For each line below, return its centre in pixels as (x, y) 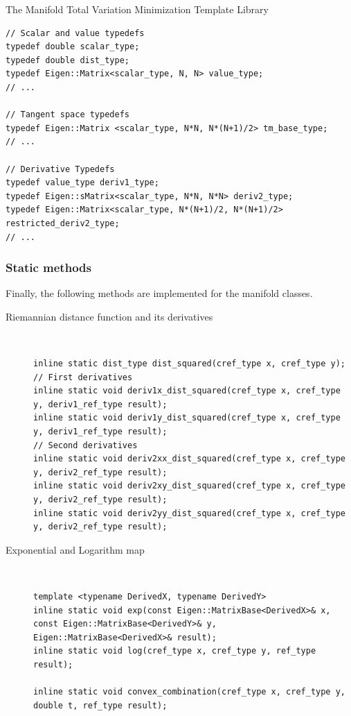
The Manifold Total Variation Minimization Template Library (137, 9)
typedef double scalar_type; (73, 47)
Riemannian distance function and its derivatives (109, 316)
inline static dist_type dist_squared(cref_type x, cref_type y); (190, 364)
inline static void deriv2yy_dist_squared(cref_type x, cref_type (190, 513)
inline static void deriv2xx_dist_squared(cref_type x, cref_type (190, 459)
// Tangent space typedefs (67, 115)
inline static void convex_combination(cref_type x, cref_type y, (190, 692)
